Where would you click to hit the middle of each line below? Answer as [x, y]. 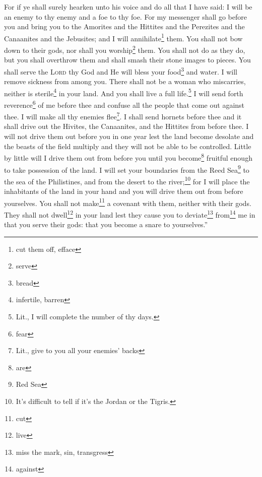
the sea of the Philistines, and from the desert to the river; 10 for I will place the [127, 180]
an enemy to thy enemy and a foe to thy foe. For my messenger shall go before [125, 16]
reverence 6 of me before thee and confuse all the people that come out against [124, 104]
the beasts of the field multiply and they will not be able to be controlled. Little [128, 146]
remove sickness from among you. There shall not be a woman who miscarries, [125, 81]
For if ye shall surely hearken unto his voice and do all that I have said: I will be [128, 7]
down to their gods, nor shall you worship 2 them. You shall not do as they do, [125, 49]
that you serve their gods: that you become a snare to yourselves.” [106, 224]
